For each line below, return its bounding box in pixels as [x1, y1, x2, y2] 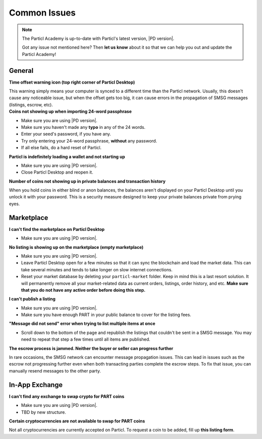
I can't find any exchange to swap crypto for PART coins [9, 393, 125, 399]
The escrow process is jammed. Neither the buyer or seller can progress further [9, 345, 173, 351]
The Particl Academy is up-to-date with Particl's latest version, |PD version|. [22, 35, 175, 41]
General [9, 66, 34, 75]
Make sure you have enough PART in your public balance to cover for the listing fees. [21, 312, 192, 318]
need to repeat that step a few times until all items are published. [21, 336, 150, 342]
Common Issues [9, 7, 76, 18]
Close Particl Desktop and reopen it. [21, 169, 93, 175]
